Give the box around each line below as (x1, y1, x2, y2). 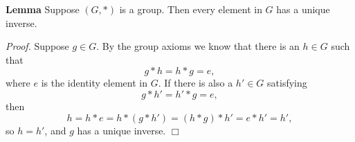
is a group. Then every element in (119, 2, 262, 16)
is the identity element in (41, 76, 147, 90)
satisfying (267, 76, 307, 90)
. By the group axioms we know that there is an (96, 39, 300, 53)
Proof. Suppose (6, 39, 69, 53)
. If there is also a (158, 76, 233, 90)
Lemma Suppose (6, 2, 80, 16)
